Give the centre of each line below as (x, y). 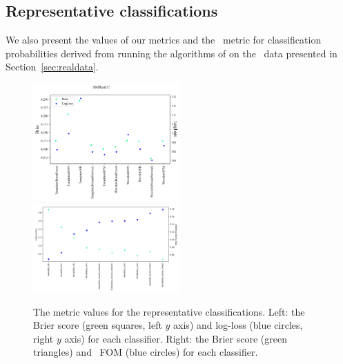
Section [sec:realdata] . (52, 67)
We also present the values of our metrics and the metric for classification (164, 40)
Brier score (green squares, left (98, 325)
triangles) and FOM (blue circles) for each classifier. (146, 352)
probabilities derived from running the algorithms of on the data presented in (171, 53)
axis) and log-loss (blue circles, (238, 325)
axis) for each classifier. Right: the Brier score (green (176, 338)
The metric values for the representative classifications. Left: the (169, 311)
